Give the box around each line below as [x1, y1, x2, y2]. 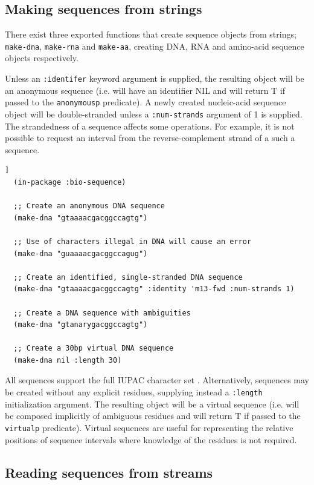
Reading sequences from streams [5, 463, 213, 481]
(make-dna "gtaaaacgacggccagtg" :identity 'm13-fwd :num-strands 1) [13, 285, 295, 294]
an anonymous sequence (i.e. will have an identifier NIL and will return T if [5, 84, 286, 96]
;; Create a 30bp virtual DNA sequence [13, 344, 174, 353]
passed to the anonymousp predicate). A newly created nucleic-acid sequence [5, 96, 286, 108]
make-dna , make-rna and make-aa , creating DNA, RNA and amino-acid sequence [5, 39, 304, 52]
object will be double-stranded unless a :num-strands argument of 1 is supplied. [5, 107, 303, 120]
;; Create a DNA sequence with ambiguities [13, 308, 191, 317]
